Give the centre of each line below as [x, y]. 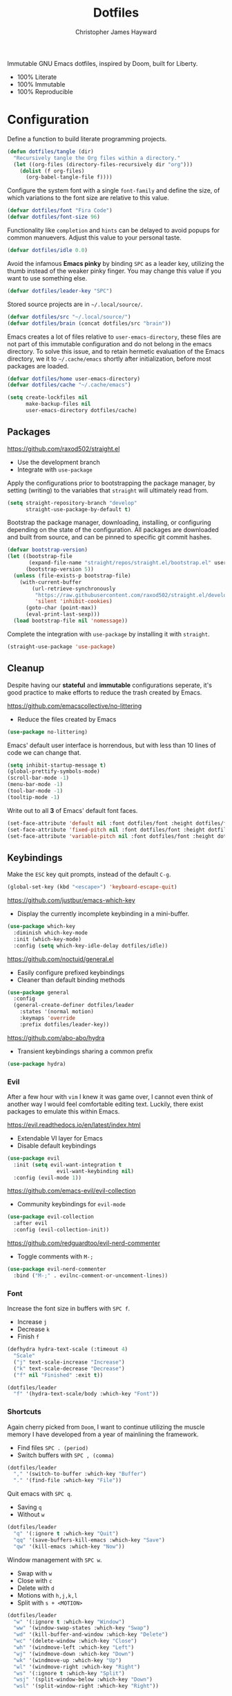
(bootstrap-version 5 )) [60, 569]
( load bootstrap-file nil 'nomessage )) [71, 621]
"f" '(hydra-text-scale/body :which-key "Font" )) [86, 1394]
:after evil [31, 1224]
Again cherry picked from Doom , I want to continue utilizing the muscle [106, 1427]
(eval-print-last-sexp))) [62, 614]
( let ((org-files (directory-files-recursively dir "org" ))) [103, 164]
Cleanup [26, 669]
